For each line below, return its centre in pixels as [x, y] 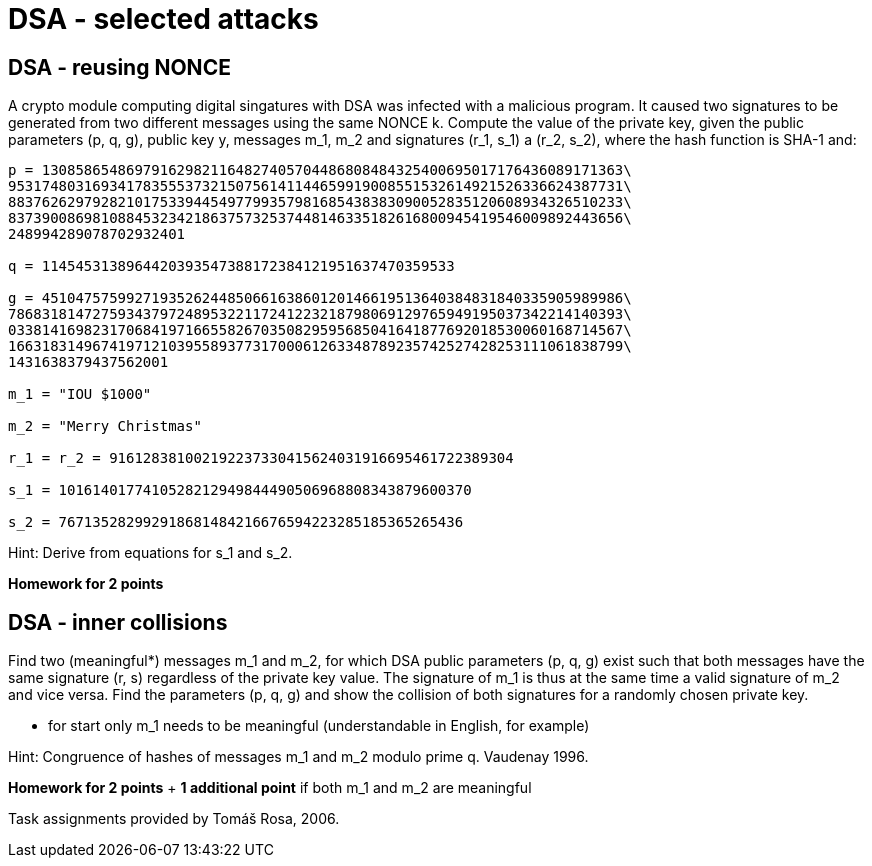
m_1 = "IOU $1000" [80, 394]
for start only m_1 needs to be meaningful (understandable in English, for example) [319, 726]
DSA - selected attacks [163, 19]
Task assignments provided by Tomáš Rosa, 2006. [174, 819]
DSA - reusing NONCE [119, 67]
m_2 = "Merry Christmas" [105, 426]
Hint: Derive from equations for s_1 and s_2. [150, 553]
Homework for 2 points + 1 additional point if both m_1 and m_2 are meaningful [270, 788]
